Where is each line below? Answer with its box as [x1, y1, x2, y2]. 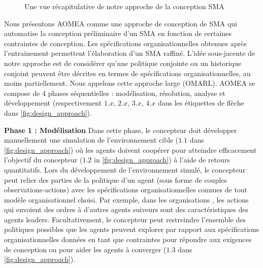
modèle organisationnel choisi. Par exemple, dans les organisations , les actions [4, 194, 249, 205]
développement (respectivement [4, 97, 102, 108]
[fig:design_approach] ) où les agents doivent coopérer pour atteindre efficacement [4, 144, 257, 155]
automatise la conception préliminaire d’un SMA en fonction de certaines [4, 28, 232, 39]
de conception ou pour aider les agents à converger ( [4, 244, 167, 254]
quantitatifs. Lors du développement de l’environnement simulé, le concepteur [4, 164, 246, 175]
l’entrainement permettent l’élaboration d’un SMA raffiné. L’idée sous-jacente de [4, 48, 255, 58]
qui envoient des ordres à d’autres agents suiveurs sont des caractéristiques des [4, 204, 248, 215]
